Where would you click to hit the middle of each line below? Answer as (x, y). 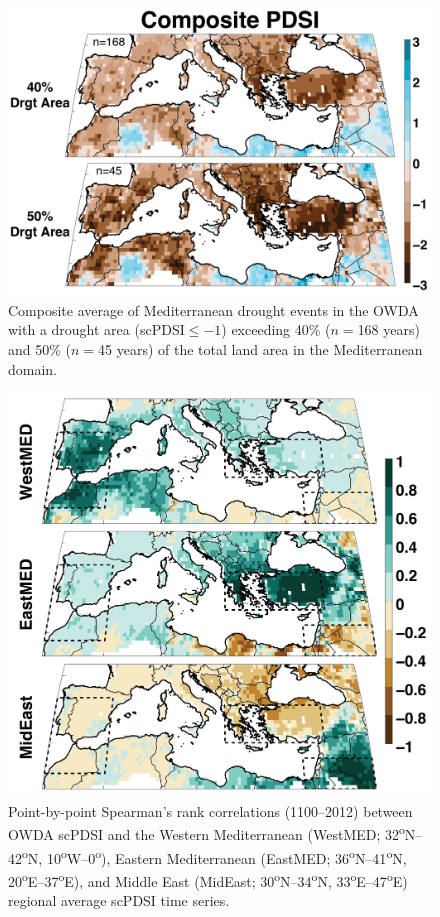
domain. (33, 368)
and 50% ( (39, 348)
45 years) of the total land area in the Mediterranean (260, 348)
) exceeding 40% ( (276, 329)
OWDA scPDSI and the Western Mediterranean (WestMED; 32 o (206, 833)
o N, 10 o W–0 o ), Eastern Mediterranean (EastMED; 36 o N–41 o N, (214, 856)
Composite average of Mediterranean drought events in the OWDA (213, 309)
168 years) (388, 329)
